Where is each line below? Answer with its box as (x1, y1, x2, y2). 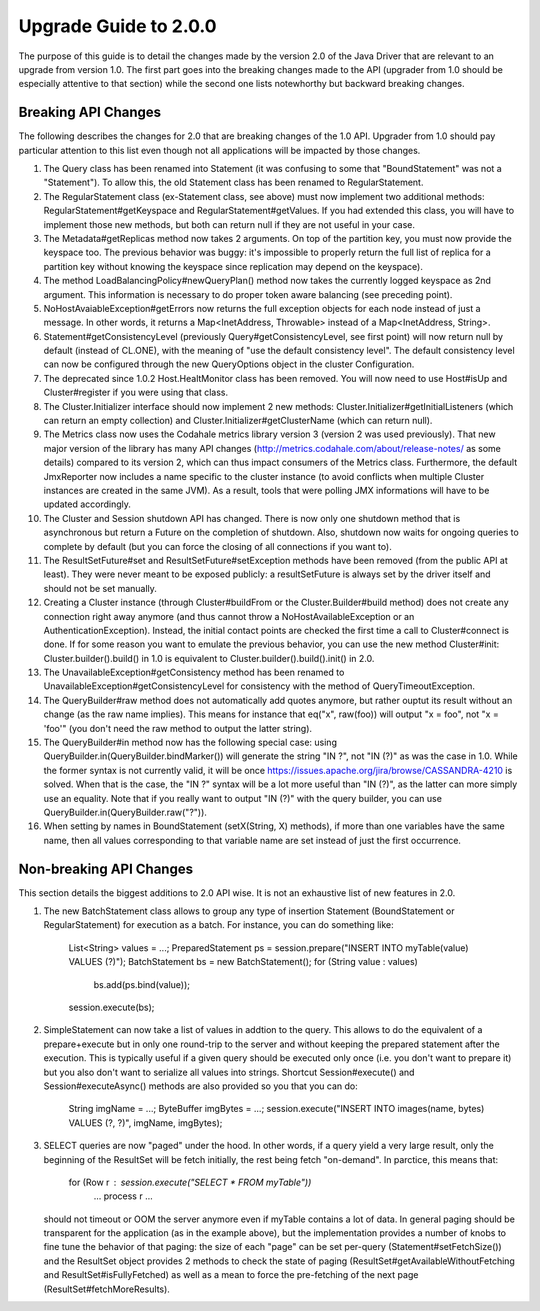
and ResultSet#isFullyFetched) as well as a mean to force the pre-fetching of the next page (43, 1269, 419, 1281)
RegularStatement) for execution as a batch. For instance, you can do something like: (43, 919, 394, 931)
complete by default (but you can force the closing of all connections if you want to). (43, 540, 392, 552)
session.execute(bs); (68, 1001, 155, 1014)
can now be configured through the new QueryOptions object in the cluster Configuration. (43, 358, 415, 370)
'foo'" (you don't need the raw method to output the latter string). (43, 722, 313, 734)
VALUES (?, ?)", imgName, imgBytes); (68, 1116, 223, 1129)
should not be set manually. (43, 582, 157, 594)
